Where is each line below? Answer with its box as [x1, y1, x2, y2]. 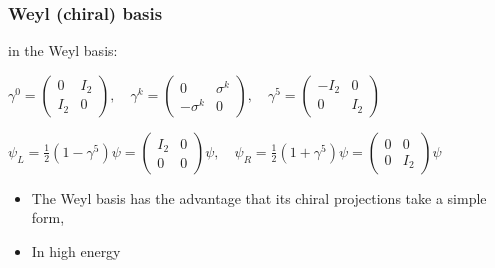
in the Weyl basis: [8, 40, 118, 61]
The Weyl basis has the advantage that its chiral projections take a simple [31, 187, 487, 208]
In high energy [31, 241, 121, 261]
